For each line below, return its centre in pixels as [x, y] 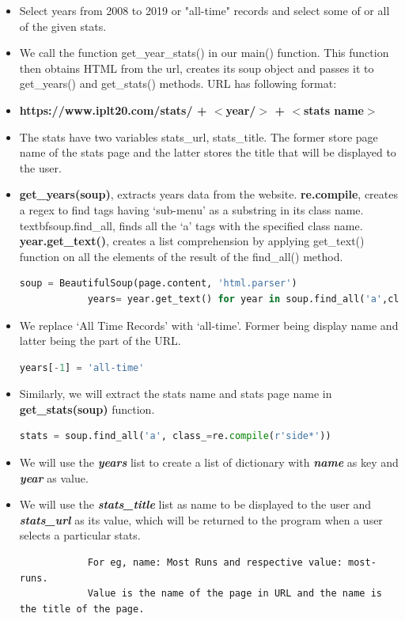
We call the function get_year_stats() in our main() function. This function [204, 53]
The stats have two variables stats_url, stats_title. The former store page [199, 136]
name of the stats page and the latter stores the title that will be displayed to [208, 152]
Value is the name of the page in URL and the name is [235, 594]
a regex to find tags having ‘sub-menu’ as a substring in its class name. [191, 209]
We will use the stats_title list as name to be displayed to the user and [195, 504]
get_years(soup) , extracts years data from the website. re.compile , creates [208, 194]
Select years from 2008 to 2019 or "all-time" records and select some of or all [204, 10]
